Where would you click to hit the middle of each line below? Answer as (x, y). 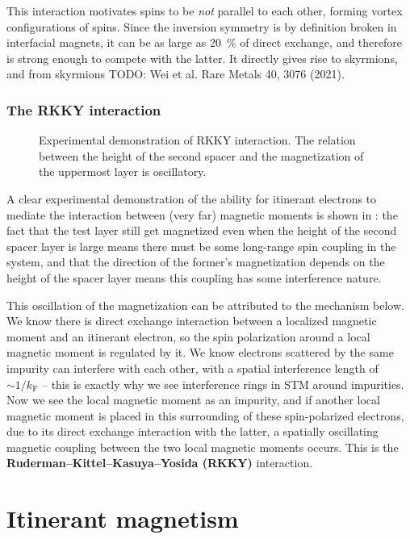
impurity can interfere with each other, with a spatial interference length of (192, 368)
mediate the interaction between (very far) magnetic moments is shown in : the (202, 214)
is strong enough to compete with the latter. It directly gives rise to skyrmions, (202, 58)
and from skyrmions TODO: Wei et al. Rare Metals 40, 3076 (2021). (176, 74)
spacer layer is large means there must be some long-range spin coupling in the (201, 246)
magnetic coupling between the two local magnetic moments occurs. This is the (203, 447)
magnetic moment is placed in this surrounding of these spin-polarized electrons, (205, 415)
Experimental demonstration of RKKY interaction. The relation (197, 140)
